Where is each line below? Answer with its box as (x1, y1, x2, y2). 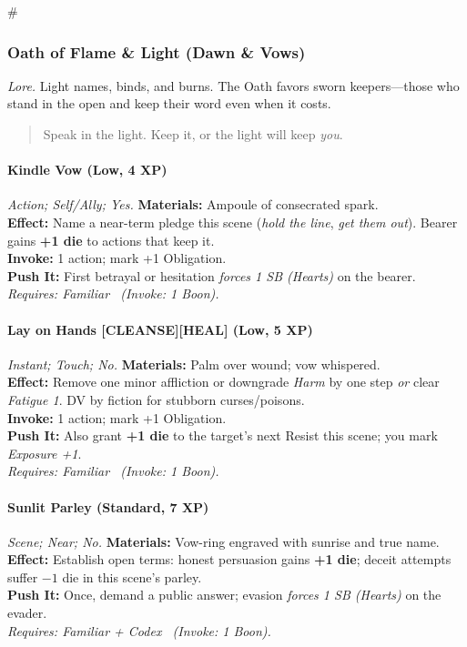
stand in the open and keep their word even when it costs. (7, 94, 331, 113)
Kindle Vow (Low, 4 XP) (7, 160, 168, 179)
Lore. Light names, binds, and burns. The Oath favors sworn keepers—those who (7, 76, 460, 95)
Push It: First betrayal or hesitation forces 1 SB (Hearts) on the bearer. (7, 266, 416, 285)
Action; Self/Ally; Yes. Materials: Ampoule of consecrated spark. (7, 195, 379, 214)
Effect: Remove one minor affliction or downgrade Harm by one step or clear (7, 372, 440, 391)
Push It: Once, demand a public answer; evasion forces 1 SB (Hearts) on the (7, 585, 442, 604)
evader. (7, 603, 47, 622)
